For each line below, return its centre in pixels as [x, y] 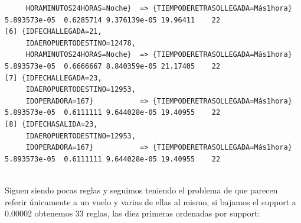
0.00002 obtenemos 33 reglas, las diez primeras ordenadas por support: [132, 213]
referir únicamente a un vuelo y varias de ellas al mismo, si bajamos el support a [150, 201]
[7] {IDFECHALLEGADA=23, [53, 78]
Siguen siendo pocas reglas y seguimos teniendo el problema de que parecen [141, 190]
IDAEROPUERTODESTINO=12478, [81, 43]
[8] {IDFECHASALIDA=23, [51, 124]
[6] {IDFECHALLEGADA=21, [53, 32]
